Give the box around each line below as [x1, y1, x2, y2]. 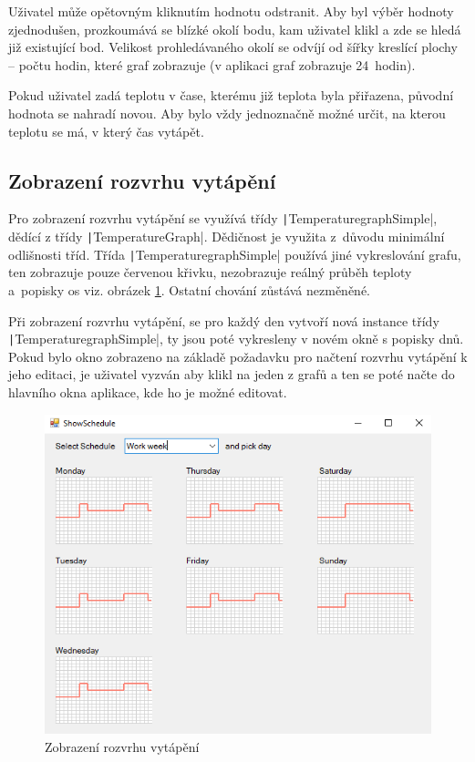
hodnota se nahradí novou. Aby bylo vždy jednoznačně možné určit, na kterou [8, 103, 446, 122]
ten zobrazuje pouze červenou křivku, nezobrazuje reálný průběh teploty [8, 263, 412, 282]
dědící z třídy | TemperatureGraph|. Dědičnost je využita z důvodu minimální [8, 227, 445, 246]
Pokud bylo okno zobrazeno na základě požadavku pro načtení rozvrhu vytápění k [8, 346, 468, 366]
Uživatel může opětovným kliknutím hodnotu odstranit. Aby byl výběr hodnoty [8, 2, 454, 20]
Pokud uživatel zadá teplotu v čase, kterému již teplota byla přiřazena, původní [8, 86, 454, 105]
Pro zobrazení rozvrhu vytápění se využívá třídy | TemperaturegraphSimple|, [8, 209, 438, 228]
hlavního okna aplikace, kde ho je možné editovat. [8, 382, 287, 401]
